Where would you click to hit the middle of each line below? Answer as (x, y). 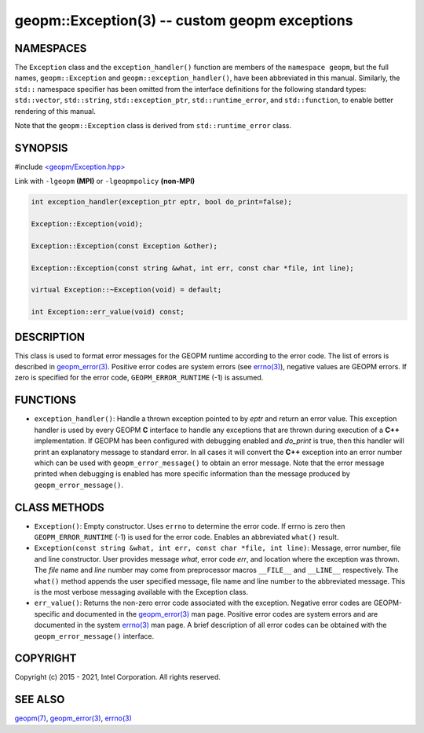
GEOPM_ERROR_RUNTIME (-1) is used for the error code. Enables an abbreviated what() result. (186, 537)
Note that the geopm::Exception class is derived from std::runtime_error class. (153, 126)
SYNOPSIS (41, 148)
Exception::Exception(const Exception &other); (124, 246)
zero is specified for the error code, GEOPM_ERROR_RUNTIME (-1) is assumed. (139, 378)
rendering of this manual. (55, 111)
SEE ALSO (40, 700)
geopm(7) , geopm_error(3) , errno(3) (73, 718)
